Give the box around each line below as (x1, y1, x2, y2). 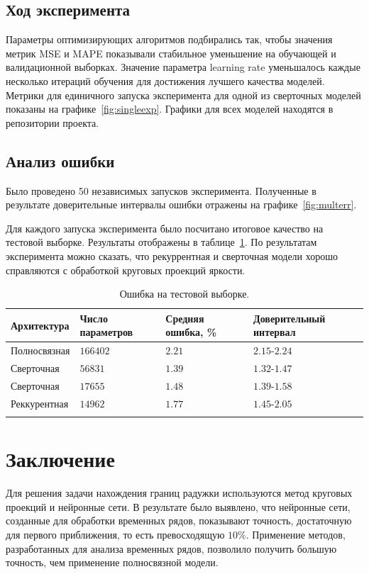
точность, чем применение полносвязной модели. (6, 555, 219, 570)
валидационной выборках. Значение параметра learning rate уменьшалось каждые (6, 60, 360, 74)
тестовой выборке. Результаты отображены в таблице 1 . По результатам (6, 235, 317, 249)
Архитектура (11, 317, 70, 332)
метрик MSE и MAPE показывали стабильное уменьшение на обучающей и (6, 45, 336, 60)
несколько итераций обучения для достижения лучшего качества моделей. (6, 73, 325, 88)
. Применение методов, (246, 527, 346, 541)
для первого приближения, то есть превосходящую (6, 527, 225, 541)
